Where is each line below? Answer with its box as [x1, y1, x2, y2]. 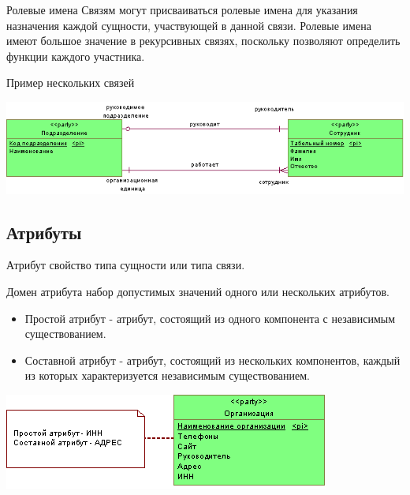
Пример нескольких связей [6, 74, 135, 91]
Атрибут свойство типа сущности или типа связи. [6, 257, 245, 273]
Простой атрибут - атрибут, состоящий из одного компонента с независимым [24, 309, 396, 326]
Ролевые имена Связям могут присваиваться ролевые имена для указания [6, 2, 358, 17]
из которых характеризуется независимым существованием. [24, 367, 310, 384]
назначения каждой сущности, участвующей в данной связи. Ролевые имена [6, 17, 371, 33]
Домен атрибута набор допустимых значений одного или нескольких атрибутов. [6, 283, 389, 300]
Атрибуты [6, 219, 82, 244]
